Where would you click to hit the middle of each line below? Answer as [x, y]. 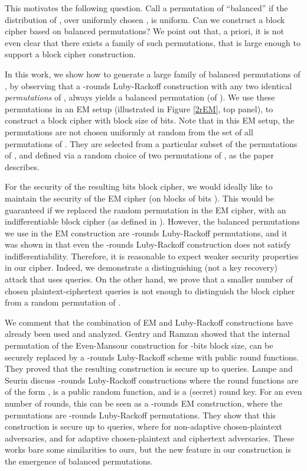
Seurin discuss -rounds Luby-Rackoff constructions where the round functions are [152, 380]
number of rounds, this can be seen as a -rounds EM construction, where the [143, 403]
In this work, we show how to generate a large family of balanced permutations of [153, 74]
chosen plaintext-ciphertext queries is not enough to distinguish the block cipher [150, 290]
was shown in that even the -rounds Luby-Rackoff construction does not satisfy [148, 244]
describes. [22, 166]
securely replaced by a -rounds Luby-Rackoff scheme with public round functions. [152, 357]
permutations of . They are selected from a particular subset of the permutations [151, 143]
